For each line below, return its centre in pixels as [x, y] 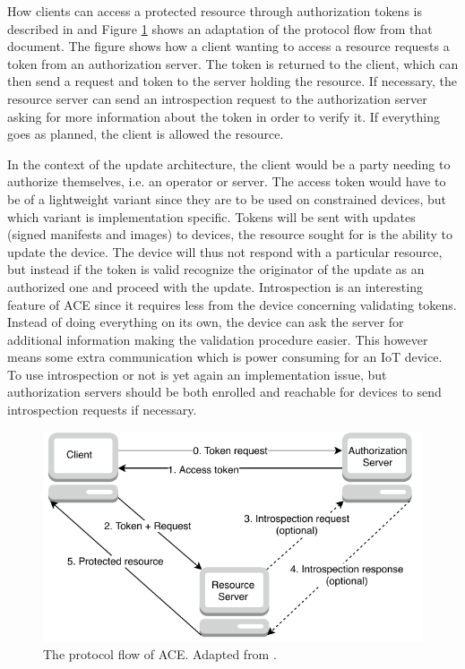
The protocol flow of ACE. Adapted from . [160, 654]
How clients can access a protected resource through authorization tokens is [215, 11]
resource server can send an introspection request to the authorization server [217, 98]
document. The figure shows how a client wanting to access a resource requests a [228, 46]
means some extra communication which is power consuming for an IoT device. [225, 357]
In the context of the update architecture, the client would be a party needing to [229, 163]
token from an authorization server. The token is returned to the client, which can [233, 63]
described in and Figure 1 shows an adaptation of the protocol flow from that [220, 28]
